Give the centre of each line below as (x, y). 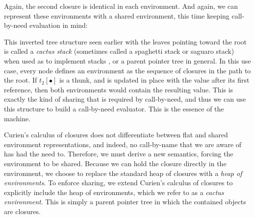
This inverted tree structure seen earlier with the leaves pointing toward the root (125, 41)
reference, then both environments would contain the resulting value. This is (119, 89)
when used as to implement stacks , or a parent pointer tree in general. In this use (127, 60)
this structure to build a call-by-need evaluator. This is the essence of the (114, 108)
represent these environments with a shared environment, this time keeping (117, 15)
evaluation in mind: (59, 25)
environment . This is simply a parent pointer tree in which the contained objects (125, 202)
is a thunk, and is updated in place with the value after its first (154, 80)
